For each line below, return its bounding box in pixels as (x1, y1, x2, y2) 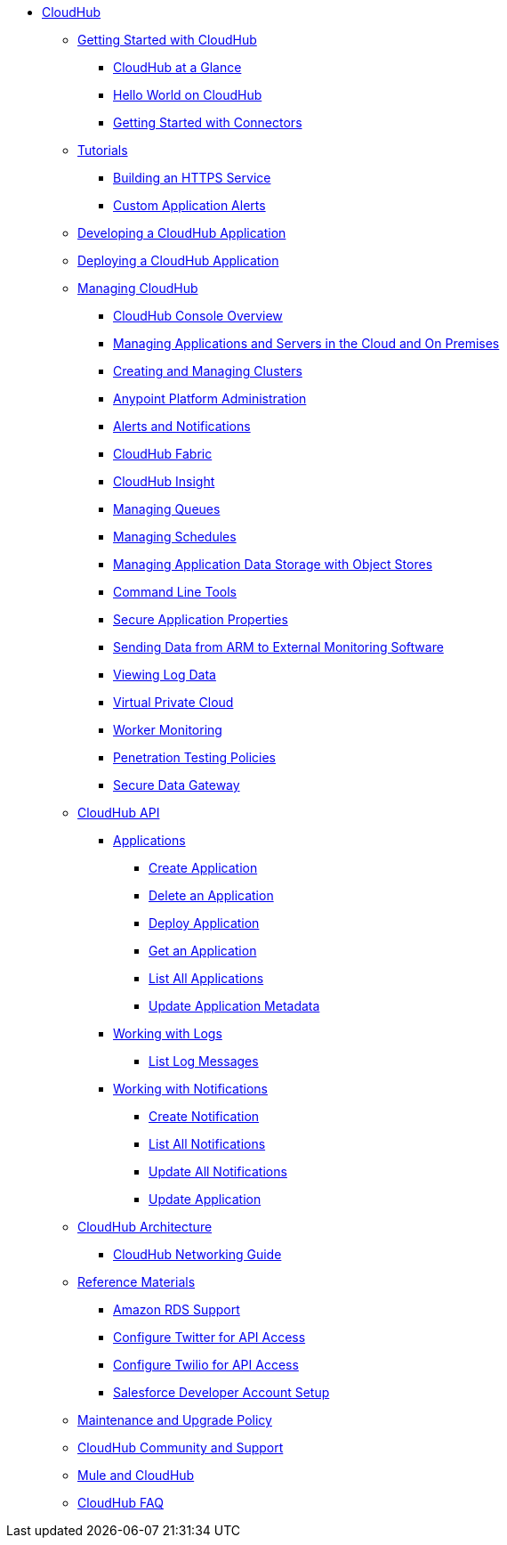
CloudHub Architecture (77, 1219, 213, 1234)
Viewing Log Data (113, 667, 216, 682)
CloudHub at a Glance (113, 60, 242, 75)
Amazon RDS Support (113, 1302, 240, 1317)
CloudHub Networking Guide (113, 1247, 282, 1262)
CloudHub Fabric (113, 446, 213, 461)
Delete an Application (149, 888, 274, 903)
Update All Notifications (149, 1164, 287, 1179)
